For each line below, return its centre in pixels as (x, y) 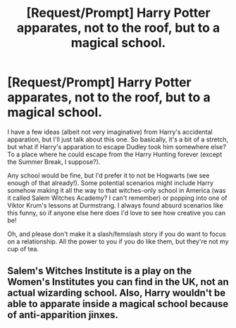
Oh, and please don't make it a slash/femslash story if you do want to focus (117, 234)
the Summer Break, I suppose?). (54, 162)
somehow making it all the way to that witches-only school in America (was (117, 190)
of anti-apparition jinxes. (63, 315)
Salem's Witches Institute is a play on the (100, 271)
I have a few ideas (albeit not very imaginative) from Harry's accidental (110, 132)
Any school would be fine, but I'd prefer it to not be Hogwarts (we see (108, 175)
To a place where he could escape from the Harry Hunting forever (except (115, 154)
